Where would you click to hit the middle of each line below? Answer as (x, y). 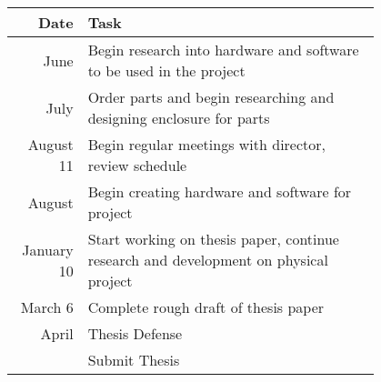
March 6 (47, 307)
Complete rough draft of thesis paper (206, 307)
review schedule (137, 165)
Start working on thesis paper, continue (213, 239)
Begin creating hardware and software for (220, 191)
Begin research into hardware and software (223, 50)
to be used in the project (166, 70)
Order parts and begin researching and (211, 97)
